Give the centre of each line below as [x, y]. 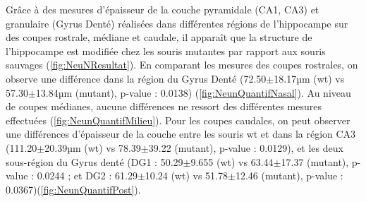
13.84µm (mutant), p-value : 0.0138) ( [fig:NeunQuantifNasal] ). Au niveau [193, 92]
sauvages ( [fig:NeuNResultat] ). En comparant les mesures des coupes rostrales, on [182, 65]
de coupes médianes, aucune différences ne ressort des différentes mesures [164, 106]
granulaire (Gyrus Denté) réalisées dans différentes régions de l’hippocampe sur [177, 23]
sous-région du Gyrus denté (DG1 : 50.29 [94, 161]
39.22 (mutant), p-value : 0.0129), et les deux [246, 147]
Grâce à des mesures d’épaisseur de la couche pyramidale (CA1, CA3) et [163, 9]
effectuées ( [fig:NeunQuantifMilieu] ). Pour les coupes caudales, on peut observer [178, 120]
